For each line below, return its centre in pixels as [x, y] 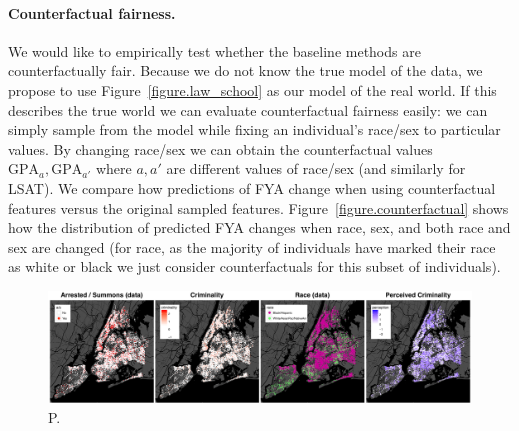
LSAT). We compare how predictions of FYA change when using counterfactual [252, 187]
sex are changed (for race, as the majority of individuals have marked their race [252, 246]
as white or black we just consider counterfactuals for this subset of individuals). [254, 266]
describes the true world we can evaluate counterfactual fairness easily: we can [248, 109]
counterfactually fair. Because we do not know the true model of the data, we [245, 70]
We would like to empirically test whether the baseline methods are [214, 50]
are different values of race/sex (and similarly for [316, 168]
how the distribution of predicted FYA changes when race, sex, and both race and [259, 227]
